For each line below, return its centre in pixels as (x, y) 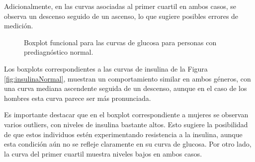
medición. (19, 26)
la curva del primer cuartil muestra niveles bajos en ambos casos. (103, 153)
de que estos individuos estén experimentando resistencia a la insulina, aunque (123, 134)
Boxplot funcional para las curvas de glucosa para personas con (120, 42)
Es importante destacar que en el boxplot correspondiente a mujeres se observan (126, 115)
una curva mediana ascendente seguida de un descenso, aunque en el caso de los (126, 88)
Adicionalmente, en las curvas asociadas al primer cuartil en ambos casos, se (120, 6)
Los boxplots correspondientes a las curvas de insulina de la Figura (106, 68)
